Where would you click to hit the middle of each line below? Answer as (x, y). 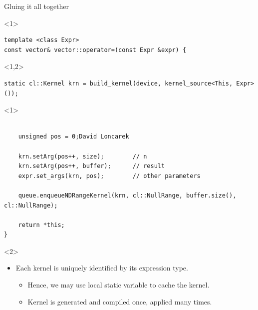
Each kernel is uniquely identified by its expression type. (102, 268)
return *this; (41, 225)
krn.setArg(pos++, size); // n (83, 156)
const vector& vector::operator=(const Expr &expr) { (95, 50)
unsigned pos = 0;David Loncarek (74, 137)
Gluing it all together (37, 6)
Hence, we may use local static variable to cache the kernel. (119, 285)
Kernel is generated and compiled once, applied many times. (120, 301)
